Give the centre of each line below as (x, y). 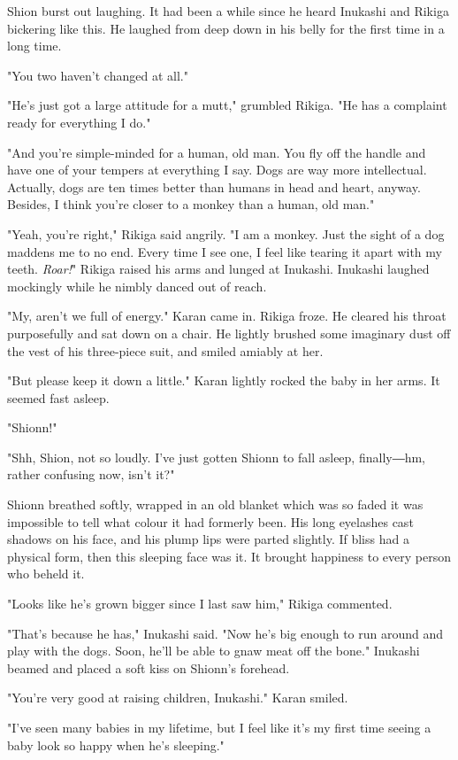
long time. (34, 46)
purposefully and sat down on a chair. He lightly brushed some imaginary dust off (229, 333)
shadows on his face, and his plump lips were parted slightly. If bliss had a (208, 539)
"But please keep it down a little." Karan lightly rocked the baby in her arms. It (224, 380)
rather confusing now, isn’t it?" (91, 474)
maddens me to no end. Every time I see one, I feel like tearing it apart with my (225, 251)
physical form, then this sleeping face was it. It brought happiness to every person (229, 556)
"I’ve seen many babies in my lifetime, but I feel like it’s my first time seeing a (219, 727)
